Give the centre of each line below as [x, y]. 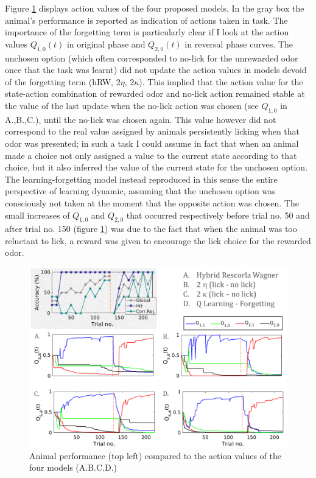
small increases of [37, 215]
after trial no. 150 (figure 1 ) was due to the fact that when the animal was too [151, 229]
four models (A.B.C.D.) [73, 467]
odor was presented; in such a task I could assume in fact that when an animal [152, 143]
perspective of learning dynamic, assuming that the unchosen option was [140, 191]
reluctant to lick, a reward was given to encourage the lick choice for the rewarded [158, 240]
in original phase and [106, 44]
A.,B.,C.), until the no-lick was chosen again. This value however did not [141, 119]
